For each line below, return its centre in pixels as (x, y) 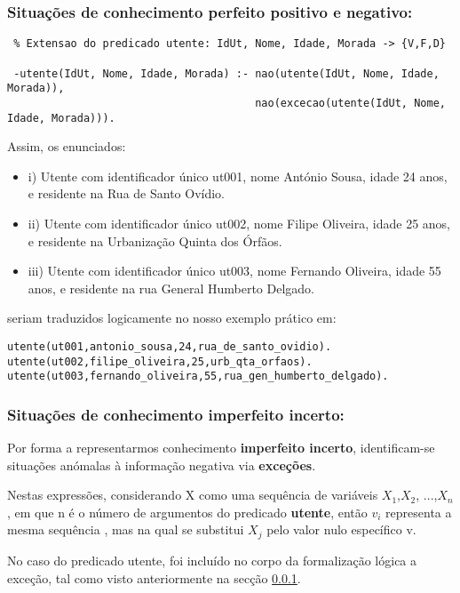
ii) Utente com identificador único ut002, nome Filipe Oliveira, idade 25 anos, (239, 223)
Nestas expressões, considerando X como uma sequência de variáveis (193, 495)
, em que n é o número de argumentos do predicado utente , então (187, 512)
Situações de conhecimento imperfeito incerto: (176, 414)
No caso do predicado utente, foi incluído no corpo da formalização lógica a (212, 560)
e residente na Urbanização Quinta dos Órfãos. (155, 240)
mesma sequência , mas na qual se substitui (126, 529)
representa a (419, 512)
